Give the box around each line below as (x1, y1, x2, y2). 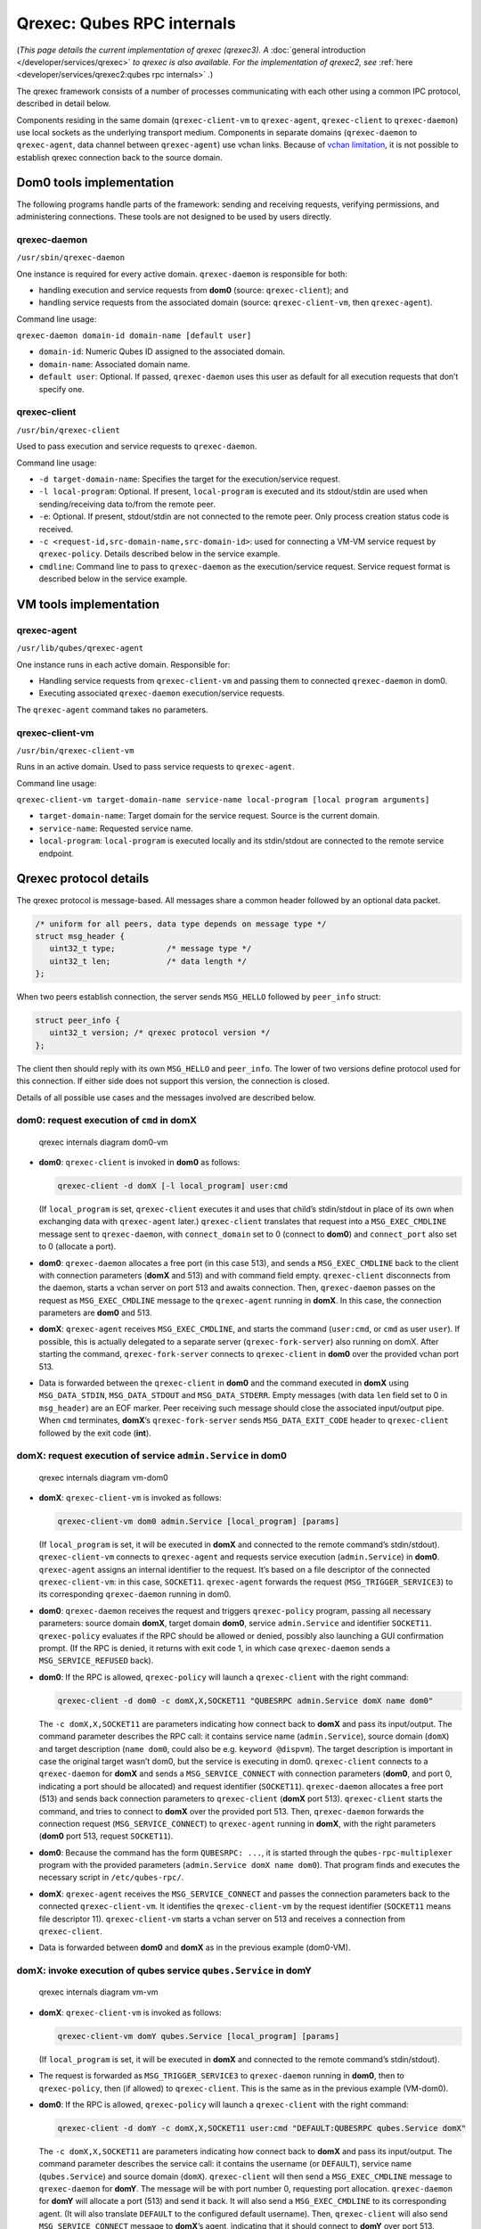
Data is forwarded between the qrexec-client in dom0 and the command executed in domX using (38, 1378, 410, 1388)
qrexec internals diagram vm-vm (38, 1986, 159, 1997)
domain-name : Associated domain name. (38, 358, 191, 369)
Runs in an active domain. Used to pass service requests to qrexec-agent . (16, 761, 296, 772)
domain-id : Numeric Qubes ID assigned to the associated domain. (38, 346, 286, 357)
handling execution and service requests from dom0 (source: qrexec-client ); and (38, 284, 349, 295)
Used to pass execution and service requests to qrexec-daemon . (16, 441, 257, 452)
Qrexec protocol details (16, 871, 150, 886)
